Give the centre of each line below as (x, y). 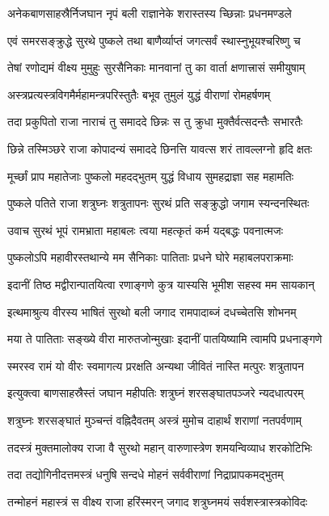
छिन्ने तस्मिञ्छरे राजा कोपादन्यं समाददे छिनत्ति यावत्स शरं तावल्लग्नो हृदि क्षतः (160, 148)
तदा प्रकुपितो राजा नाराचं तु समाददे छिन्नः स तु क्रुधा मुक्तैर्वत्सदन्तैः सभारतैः (155, 122)
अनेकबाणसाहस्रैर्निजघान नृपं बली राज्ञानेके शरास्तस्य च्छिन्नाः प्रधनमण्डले (150, 13)
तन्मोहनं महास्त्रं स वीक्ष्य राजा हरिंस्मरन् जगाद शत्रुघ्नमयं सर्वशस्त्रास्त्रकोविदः (158, 501)
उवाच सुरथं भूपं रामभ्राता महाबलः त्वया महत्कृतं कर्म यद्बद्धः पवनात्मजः (146, 230)
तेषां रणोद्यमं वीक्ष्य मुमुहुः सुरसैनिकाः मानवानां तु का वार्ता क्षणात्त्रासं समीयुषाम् (156, 67)
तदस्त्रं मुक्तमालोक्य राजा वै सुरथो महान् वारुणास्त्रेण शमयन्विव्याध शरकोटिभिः (160, 447)
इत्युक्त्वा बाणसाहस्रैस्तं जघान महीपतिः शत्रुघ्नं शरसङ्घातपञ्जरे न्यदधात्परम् (156, 393)
